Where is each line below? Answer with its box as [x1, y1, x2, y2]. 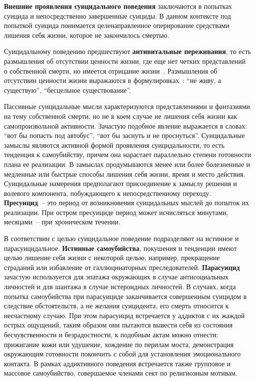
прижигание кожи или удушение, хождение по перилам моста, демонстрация [4, 339, 234, 349]
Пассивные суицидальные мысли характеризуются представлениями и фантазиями [4, 101, 250, 111]
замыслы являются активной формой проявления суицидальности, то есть [4, 139, 225, 150]
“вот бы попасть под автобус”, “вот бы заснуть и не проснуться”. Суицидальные [4, 130, 245, 140]
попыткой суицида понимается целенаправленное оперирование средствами [4, 20, 229, 30]
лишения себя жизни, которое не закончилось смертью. [4, 29, 169, 40]
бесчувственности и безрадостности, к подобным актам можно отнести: [4, 329, 219, 339]
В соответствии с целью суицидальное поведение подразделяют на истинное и [4, 233, 239, 244]
